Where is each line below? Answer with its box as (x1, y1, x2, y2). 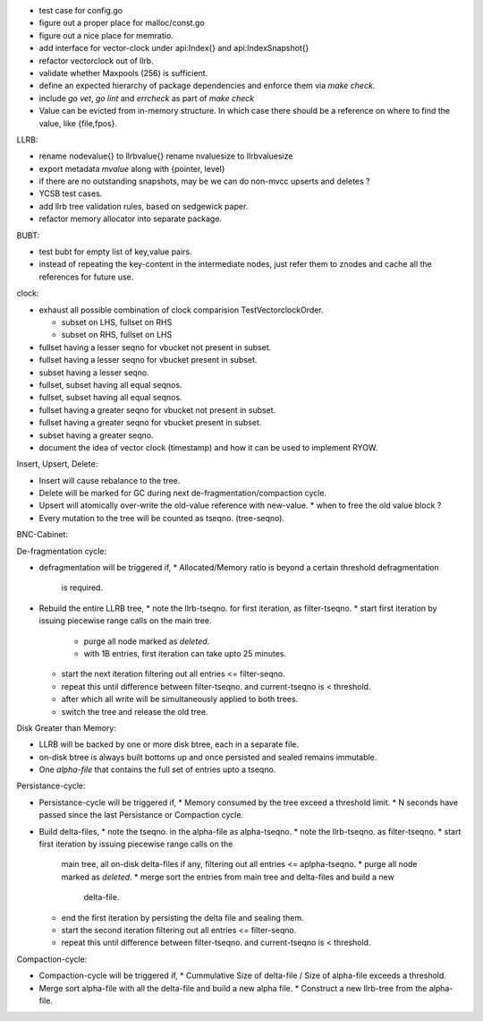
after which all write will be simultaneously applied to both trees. (61, 694, 299, 705)
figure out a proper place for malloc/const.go (38, 18, 205, 29)
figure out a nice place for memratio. (38, 30, 174, 40)
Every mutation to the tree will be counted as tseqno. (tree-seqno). (38, 512, 285, 523)
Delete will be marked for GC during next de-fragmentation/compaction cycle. (38, 488, 326, 499)
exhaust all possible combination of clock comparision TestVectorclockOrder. (38, 305, 324, 315)
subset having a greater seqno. (38, 430, 154, 441)
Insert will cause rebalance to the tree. (38, 475, 181, 485)
